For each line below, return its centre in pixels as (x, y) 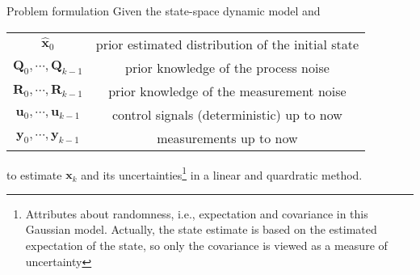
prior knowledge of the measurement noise (227, 91)
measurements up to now (227, 137)
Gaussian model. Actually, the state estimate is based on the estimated (201, 229)
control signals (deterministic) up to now (227, 114)
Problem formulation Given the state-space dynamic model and (164, 11)
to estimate (34, 174)
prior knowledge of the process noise (227, 67)
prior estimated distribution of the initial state (227, 44)
